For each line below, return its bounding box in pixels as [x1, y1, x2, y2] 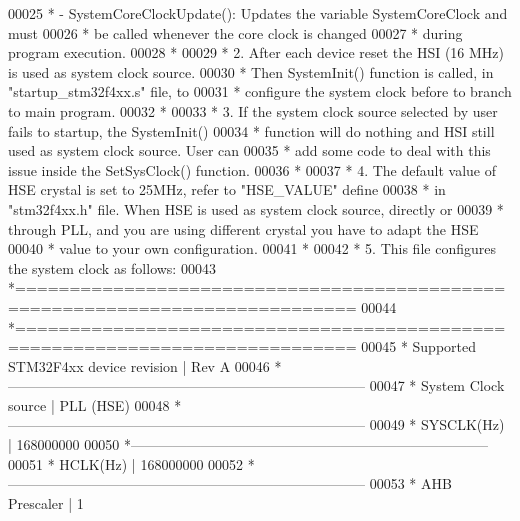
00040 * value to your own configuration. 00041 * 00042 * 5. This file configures [8, 238, 496, 259]
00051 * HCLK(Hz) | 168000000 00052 [8, 453, 244, 474]
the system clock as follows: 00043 [8, 257, 216, 278]
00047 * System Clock [369, 375, 505, 396]
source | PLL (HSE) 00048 [8, 394, 170, 415]
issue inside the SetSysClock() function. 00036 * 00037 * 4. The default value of [8, 159, 496, 180]
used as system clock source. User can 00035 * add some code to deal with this [8, 140, 491, 161]
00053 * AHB [369, 473, 452, 494]
